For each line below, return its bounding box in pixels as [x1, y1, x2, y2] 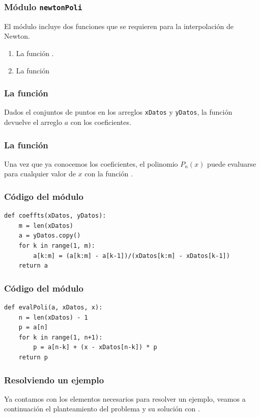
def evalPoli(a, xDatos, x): [4, 304, 103, 311]
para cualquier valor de [4, 168, 76, 179]
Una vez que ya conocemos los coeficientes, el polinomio [4, 158, 178, 169]
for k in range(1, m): [18, 242, 95, 250]
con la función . [84, 168, 133, 179]
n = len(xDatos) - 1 [18, 314, 88, 321]
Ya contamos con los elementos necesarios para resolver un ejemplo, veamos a [4, 393, 246, 404]
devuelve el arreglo [4, 117, 63, 127]
